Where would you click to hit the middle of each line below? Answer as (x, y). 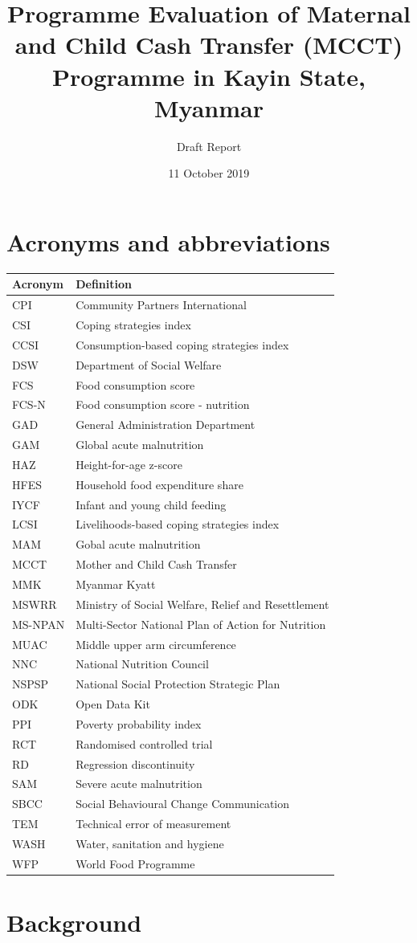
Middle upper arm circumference (156, 644)
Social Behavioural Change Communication (183, 804)
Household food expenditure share (159, 484)
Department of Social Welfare (149, 364)
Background (74, 923)
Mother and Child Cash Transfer (156, 564)
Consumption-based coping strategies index (182, 344)
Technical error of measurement (153, 824)
